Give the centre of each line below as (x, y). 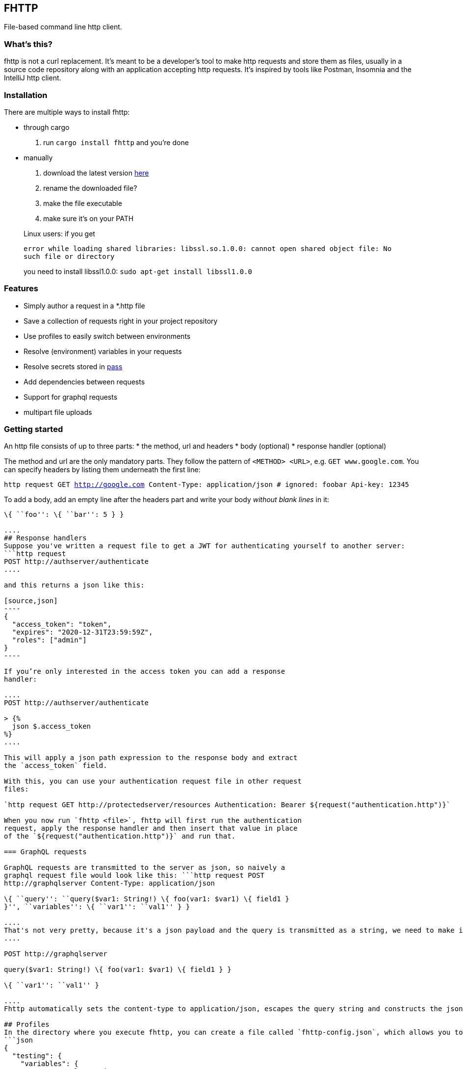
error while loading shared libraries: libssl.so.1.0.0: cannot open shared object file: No (208, 248)
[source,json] (31, 601)
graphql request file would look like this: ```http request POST (134, 876)
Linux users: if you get (59, 233)
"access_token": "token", (62, 624)
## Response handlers (45, 538)
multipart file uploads (58, 412)
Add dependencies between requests (84, 382)
